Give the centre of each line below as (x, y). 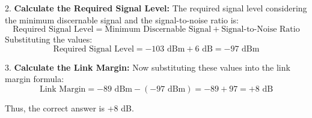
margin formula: (35, 79)
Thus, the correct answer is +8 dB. (69, 108)
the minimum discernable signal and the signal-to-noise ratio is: (122, 19)
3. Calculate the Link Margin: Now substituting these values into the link (148, 67)
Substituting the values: (49, 39)
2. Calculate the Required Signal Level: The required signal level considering (156, 8)
